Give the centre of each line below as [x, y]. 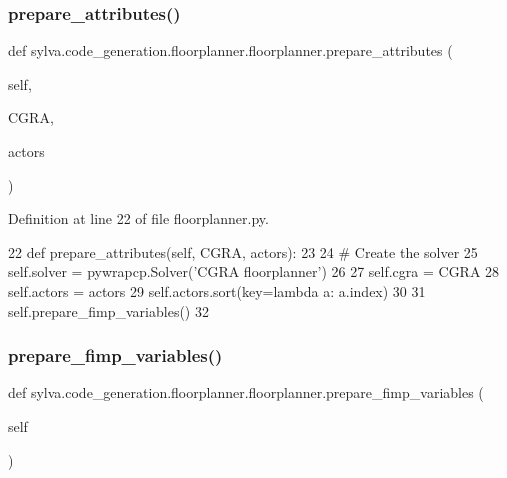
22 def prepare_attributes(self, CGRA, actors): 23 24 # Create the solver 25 [243, 251]
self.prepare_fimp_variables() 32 [108, 310]
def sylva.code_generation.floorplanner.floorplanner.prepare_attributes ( [230, 50]
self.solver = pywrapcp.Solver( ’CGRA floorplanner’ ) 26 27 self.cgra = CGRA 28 [254, 271]
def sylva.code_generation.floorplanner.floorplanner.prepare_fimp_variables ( [246, 392]
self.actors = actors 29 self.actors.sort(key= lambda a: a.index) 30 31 [217, 290]
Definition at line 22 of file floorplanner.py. [138, 218]
